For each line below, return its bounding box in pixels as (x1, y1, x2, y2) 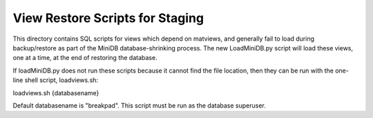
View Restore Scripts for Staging (12, 10, 204, 26)
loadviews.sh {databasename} (12, 88, 99, 97)
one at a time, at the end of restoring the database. (12, 54, 158, 62)
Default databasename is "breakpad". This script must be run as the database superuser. (12, 101, 266, 110)
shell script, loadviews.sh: (24, 76, 99, 84)
